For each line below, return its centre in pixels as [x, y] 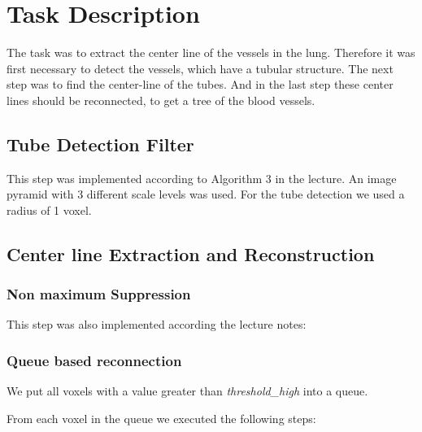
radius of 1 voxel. [49, 209]
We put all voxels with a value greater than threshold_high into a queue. [187, 391]
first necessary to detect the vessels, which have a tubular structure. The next [200, 68]
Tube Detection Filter [100, 144]
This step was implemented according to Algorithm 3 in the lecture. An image [202, 178]
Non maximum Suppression [99, 294]
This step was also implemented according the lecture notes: [157, 324]
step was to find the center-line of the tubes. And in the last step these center [200, 84]
